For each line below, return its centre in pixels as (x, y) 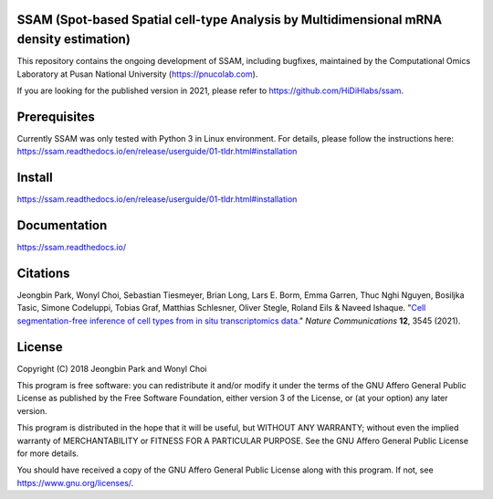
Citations (43, 273)
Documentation (62, 225)
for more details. (48, 453)
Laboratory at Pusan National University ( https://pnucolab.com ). (137, 74)
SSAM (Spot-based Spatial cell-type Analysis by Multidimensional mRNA (230, 20)
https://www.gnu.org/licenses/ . (75, 483)
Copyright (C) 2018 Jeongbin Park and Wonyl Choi (112, 368)
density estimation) (74, 40)
